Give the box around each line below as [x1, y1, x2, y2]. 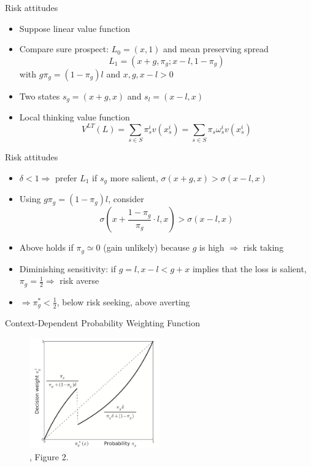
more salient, [110, 171, 158, 184]
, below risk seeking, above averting [56, 295, 190, 308]
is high [199, 241, 225, 254]
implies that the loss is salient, [192, 262, 307, 275]
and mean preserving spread [163, 42, 269, 55]
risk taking [243, 241, 284, 254]
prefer [55, 171, 77, 184]
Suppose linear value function [19, 22, 131, 34]
